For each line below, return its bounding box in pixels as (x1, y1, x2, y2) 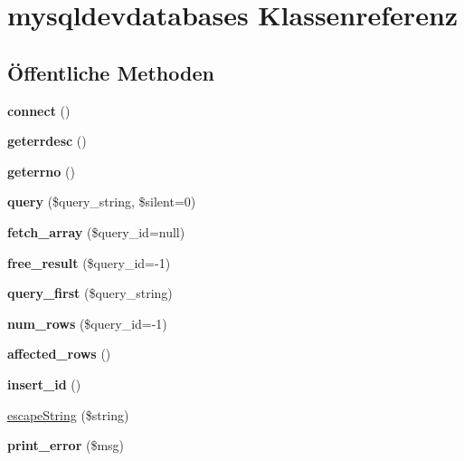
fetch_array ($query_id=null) (7, 222, 185, 241)
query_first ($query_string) (7, 283, 173, 303)
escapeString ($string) (7, 405, 129, 424)
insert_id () (7, 374, 81, 393)
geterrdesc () (7, 131, 87, 150)
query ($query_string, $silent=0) (7, 192, 196, 211)
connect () (7, 101, 71, 120)
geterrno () (7, 161, 75, 180)
